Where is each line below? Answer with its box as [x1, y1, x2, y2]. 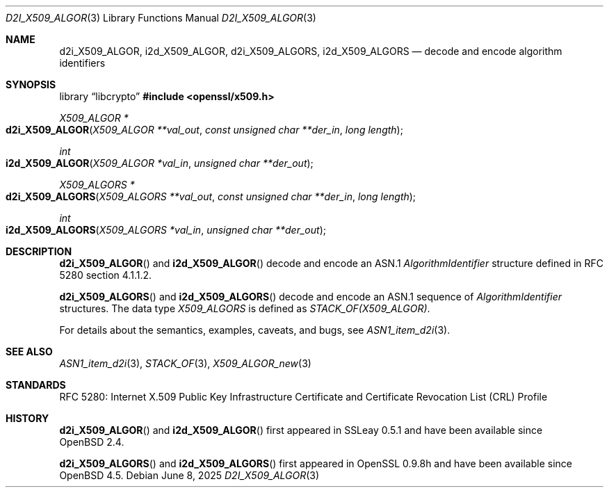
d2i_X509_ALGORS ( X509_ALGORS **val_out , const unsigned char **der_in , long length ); [6, 191, 416, 202]
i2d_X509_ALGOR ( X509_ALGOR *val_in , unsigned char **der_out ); [6, 157, 314, 169]
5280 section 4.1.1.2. [59, 269, 152, 281]
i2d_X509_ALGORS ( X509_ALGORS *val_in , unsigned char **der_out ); [6, 224, 326, 236]
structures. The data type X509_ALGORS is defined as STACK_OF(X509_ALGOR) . [59, 302, 430, 314]
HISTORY [6, 412, 49, 424]
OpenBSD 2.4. [59, 436, 124, 448]
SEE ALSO [6, 346, 53, 357]
